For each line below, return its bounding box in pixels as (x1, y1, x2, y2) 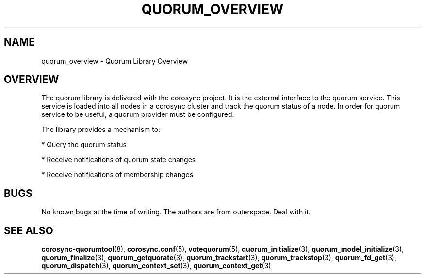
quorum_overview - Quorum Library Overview (41, 56, 188, 65)
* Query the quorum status (41, 140, 127, 149)
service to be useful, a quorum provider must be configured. (41, 110, 234, 119)
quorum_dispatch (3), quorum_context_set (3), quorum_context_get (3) (41, 262, 271, 270)
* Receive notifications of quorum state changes (41, 155, 196, 164)
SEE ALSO (4, 224, 53, 237)
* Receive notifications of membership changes (41, 170, 194, 179)
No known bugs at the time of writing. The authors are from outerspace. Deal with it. (41, 208, 311, 216)
